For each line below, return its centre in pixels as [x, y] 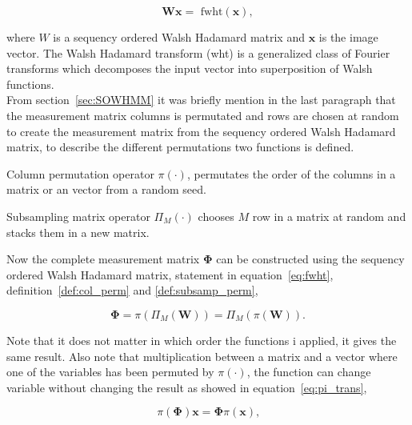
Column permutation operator [80, 173]
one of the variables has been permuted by [110, 372]
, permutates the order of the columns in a [291, 173]
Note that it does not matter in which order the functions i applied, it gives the [202, 340]
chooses [216, 216]
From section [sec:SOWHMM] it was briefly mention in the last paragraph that [201, 100]
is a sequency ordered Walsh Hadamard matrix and [179, 37]
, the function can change [309, 372]
